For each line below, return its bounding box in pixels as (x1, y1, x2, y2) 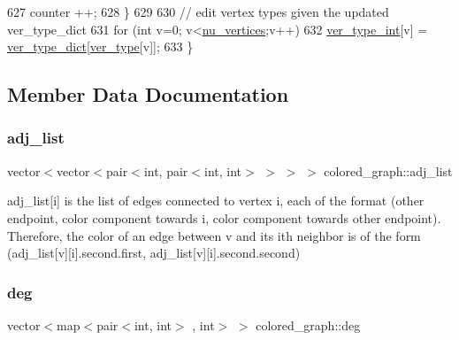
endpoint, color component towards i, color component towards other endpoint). (7, 208, 441, 227)
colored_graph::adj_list (324, 161, 453, 180)
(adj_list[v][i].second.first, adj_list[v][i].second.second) (7, 243, 301, 262)
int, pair (143, 161, 188, 180)
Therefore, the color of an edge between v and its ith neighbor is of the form (7, 226, 421, 244)
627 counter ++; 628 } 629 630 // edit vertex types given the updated (7, 3, 389, 20)
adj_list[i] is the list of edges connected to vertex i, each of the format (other (7, 191, 425, 210)
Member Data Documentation (7, 81, 289, 108)
